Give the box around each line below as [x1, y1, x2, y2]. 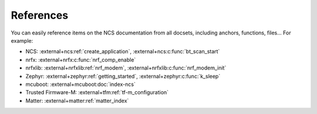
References [11, 9, 69, 22]
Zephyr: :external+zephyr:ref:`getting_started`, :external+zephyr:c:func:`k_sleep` [25, 72, 221, 80]
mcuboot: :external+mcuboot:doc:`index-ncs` [25, 81, 136, 88]
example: [11, 37, 33, 44]
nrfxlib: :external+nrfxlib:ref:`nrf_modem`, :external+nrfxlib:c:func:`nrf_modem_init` [25, 64, 227, 71]
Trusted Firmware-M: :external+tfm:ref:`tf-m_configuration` [25, 89, 169, 96]
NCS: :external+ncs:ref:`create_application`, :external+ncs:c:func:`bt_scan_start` [25, 48, 220, 55]
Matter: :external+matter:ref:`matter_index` [25, 97, 129, 104]
